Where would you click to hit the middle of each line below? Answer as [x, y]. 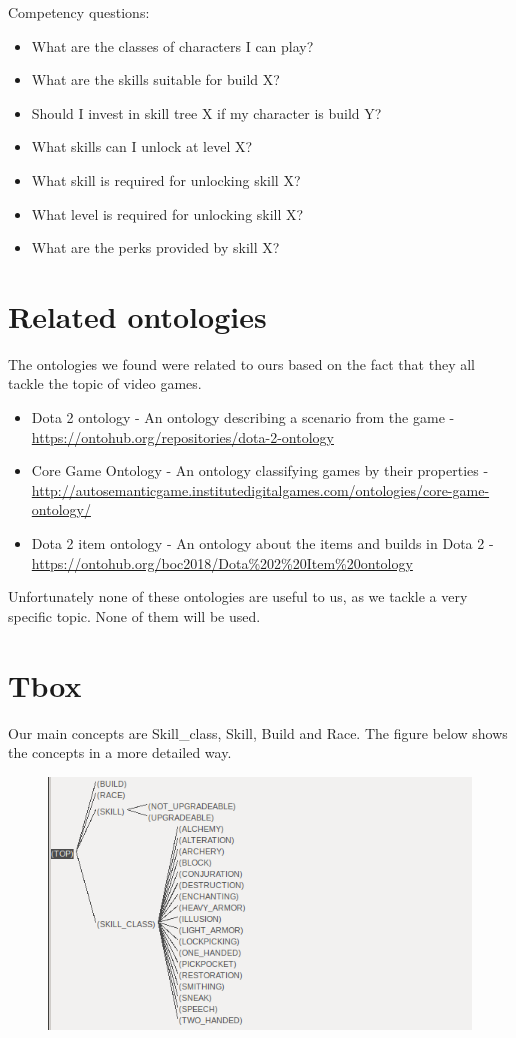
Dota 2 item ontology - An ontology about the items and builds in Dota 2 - [262, 543]
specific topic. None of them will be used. [134, 615]
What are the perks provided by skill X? [155, 247]
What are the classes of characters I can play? [172, 45]
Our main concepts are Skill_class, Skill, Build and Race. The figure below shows [258, 732]
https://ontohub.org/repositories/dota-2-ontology [182, 436]
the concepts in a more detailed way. [120, 752]
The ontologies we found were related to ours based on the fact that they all [241, 363]
